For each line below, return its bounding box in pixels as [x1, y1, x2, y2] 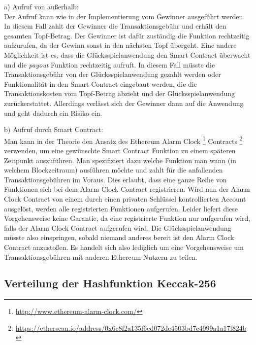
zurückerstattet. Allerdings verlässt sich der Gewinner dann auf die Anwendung [4, 98, 244, 108]
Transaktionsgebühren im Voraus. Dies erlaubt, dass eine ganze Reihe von [4, 174, 227, 184]
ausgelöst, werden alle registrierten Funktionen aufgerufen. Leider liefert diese [4, 203, 238, 213]
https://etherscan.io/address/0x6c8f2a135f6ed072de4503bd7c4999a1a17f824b [15, 322, 247, 333]
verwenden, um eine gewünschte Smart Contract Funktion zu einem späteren [4, 145, 236, 155]
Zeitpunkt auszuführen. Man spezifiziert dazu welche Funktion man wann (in [4, 155, 236, 165]
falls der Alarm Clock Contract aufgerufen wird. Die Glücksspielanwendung [4, 222, 231, 233]
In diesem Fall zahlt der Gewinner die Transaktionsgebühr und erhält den [4, 21, 226, 31]
